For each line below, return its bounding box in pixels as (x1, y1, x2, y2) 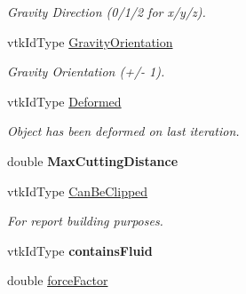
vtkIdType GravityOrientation (7, 32, 173, 51)
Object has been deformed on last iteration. (7, 122, 240, 140)
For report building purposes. (7, 211, 163, 230)
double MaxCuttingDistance (7, 151, 179, 170)
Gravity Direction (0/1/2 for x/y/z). (7, 3, 206, 20)
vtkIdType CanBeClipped (7, 181, 148, 200)
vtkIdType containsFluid (7, 241, 153, 259)
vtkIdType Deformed (7, 91, 122, 110)
